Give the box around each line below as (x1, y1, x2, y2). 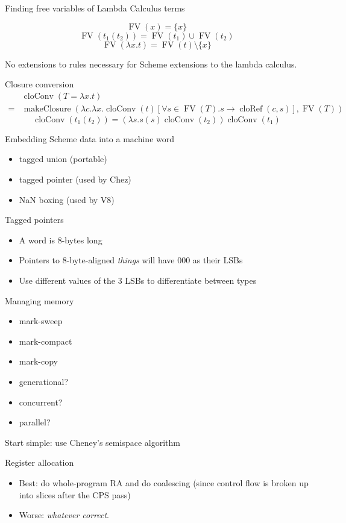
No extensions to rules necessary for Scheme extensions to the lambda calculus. (5, 57, 297, 70)
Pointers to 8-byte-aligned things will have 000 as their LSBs (19, 254, 243, 266)
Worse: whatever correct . (19, 509, 110, 521)
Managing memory (5, 294, 74, 307)
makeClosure (24, 104, 71, 113)
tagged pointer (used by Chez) (19, 173, 131, 186)
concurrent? (19, 395, 63, 408)
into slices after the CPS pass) (19, 488, 131, 501)
